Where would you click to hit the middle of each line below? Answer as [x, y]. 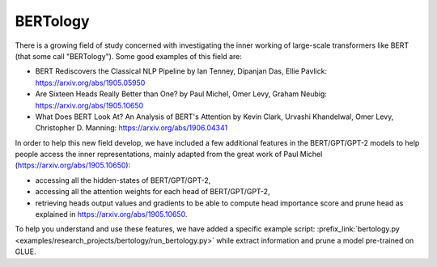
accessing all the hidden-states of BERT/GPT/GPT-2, [123, 180]
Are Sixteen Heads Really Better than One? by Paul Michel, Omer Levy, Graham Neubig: [181, 94]
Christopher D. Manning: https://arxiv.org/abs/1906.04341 [132, 128]
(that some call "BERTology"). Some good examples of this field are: [128, 56]
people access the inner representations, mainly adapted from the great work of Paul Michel [169, 155]
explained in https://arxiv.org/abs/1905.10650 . [111, 214]
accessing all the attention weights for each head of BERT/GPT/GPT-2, [153, 192]
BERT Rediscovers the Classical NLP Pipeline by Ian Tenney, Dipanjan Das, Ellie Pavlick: [181, 71]
